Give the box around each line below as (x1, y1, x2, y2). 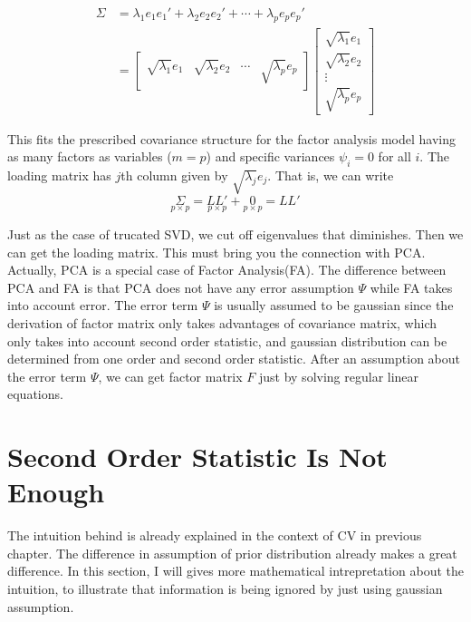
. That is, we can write (267, 166, 394, 185)
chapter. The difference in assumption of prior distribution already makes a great (7, 543, 457, 562)
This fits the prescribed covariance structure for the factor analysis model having (7, 129, 457, 148)
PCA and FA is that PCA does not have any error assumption (7, 277, 354, 296)
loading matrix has (7, 166, 111, 185)
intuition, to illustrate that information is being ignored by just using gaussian (7, 579, 443, 598)
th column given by (120, 166, 228, 185)
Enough (7, 473, 105, 510)
